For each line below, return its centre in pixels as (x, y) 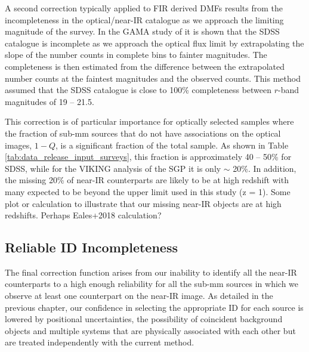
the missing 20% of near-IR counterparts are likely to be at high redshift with (147, 180)
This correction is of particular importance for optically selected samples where (149, 121)
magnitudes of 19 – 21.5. (50, 101)
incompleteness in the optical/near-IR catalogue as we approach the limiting (144, 19)
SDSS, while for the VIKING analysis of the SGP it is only (113, 168)
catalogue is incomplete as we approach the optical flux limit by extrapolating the (154, 43)
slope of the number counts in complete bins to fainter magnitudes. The (136, 55)
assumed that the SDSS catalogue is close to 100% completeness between (138, 90)
